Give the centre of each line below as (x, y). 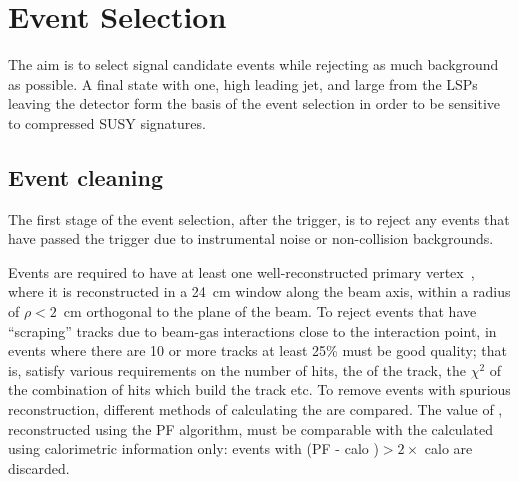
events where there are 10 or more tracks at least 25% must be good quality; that (258, 350)
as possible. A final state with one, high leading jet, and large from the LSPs (243, 83)
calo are (448, 448)
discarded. (39, 467)
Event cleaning (86, 176)
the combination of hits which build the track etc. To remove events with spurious (259, 389)
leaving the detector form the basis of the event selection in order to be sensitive (254, 103)
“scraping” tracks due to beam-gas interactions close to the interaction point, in (252, 330)
